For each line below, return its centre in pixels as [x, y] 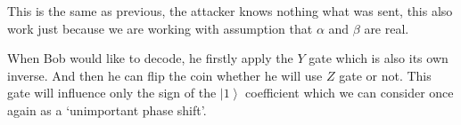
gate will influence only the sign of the [112, 93]
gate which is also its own [379, 58]
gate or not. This [385, 75]
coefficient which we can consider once [350, 93]
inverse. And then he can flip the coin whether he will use [165, 75]
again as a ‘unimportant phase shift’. [107, 109]
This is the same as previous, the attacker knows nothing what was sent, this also [230, 11]
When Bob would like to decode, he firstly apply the [150, 58]
